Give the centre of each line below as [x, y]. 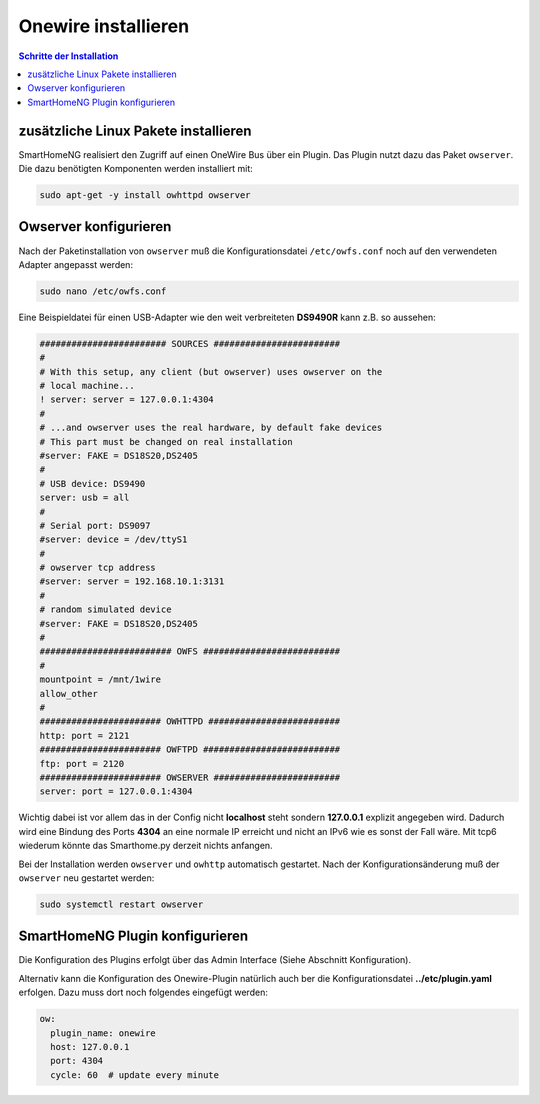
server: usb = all [84, 498]
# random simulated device [105, 609]
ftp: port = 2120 [82, 763]
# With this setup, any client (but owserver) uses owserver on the [211, 371]
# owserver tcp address [98, 568]
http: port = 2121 [84, 735]
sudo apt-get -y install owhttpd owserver [145, 195]
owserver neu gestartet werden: [86, 877]
